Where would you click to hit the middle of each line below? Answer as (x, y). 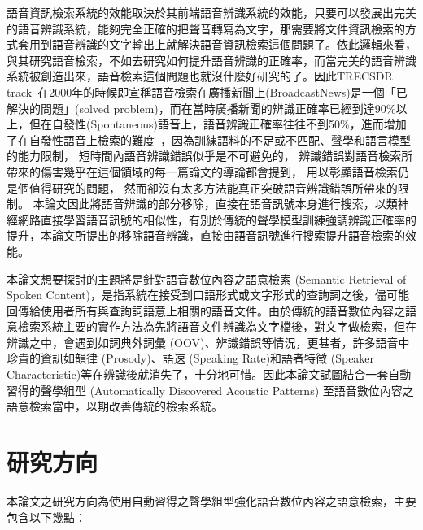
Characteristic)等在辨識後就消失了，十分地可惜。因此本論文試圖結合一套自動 (209, 374)
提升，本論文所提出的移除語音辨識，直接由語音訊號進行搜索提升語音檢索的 (206, 235)
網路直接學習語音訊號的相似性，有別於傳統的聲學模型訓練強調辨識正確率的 (217, 219)
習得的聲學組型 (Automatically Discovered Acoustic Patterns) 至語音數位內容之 (210, 390)
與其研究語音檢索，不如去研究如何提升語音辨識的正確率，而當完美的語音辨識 (211, 60)
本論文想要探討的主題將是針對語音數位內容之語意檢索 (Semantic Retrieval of (207, 278)
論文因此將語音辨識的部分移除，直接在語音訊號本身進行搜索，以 (215, 204)
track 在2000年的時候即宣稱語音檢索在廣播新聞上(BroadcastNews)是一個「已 (207, 91)
